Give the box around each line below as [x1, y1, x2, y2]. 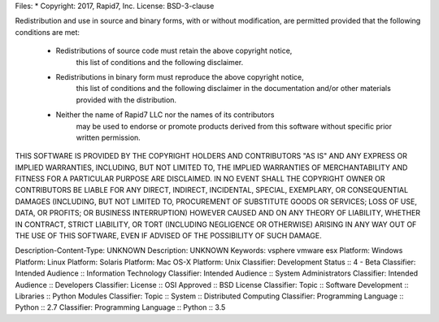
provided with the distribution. [76, 94, 177, 105]
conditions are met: [15, 27, 80, 37]
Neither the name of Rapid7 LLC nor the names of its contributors [55, 110, 275, 120]
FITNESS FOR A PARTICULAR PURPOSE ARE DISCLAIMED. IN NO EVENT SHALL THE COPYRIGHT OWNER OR [15, 174, 385, 184]
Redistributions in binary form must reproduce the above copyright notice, [55, 72, 304, 81]
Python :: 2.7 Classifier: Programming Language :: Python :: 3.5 [15, 302, 226, 312]
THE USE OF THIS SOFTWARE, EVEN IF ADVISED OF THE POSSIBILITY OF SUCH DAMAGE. [15, 231, 323, 241]
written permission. [76, 133, 141, 142]
